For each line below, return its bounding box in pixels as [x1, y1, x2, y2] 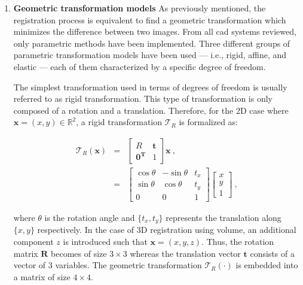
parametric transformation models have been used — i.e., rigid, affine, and [13, 48, 287, 61]
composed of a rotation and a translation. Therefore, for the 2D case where [13, 104, 289, 116]
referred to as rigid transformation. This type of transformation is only [13, 92, 273, 105]
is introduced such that [63, 235, 148, 248]
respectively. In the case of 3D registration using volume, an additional [37, 223, 296, 236]
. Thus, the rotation [201, 235, 274, 248]
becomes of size [51, 247, 107, 259]
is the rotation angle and [44, 211, 135, 223]
